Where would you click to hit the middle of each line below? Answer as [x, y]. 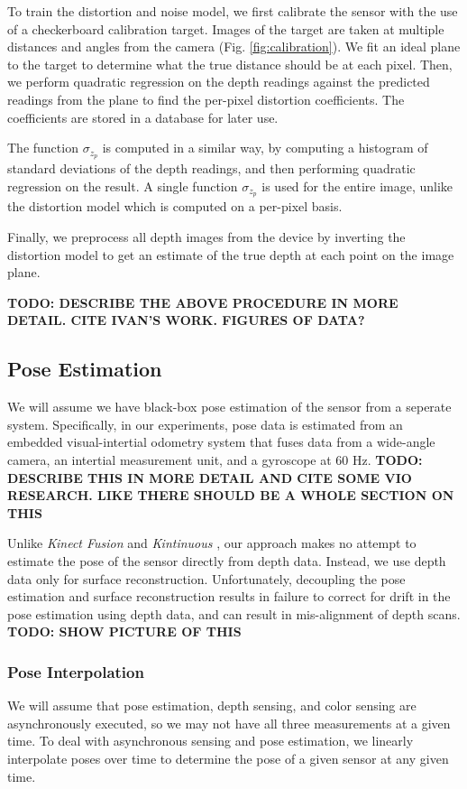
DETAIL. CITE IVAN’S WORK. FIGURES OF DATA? [186, 320]
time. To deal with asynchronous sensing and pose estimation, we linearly [211, 741]
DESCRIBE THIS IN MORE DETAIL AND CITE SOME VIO [210, 477]
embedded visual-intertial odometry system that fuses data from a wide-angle [221, 442]
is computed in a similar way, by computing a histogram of [265, 148]
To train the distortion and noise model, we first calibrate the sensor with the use [233, 11]
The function [43, 148]
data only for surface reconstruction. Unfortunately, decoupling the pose [206, 578]
